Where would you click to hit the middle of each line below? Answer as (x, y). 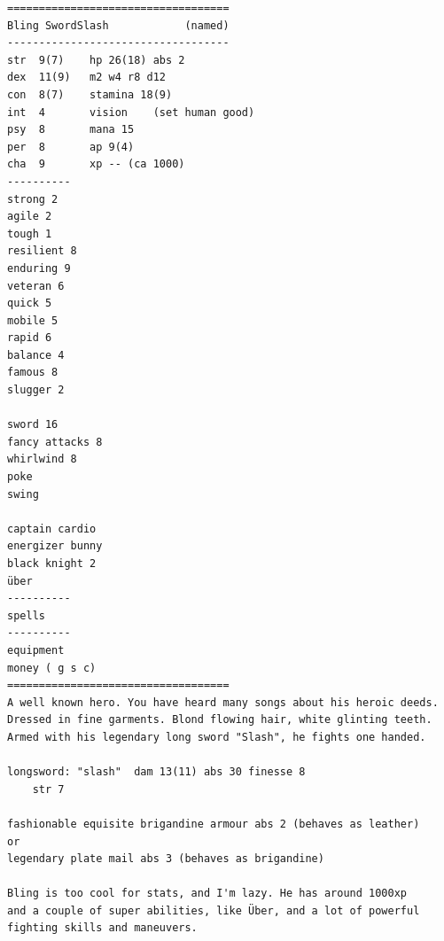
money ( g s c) (52, 668)
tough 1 (30, 233)
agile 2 (30, 217)
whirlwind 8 (42, 459)
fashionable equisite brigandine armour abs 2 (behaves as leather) (214, 824)
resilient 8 (42, 251)
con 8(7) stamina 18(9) (90, 94)
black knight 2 (52, 564)
